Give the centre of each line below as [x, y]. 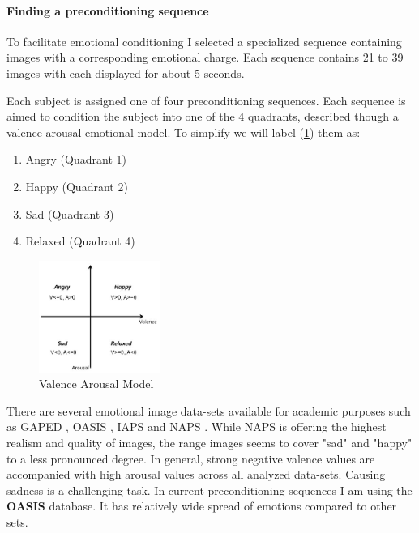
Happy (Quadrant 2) [77, 186]
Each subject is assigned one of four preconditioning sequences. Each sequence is [206, 100]
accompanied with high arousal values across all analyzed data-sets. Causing [196, 474]
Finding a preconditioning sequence [108, 10]
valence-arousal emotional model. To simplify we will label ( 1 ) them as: [184, 132]
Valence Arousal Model [96, 384]
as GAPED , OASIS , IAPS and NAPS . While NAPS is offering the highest [197, 426]
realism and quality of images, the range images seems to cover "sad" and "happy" [209, 442]
